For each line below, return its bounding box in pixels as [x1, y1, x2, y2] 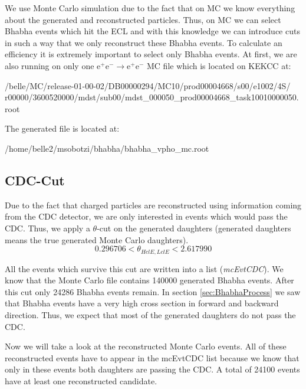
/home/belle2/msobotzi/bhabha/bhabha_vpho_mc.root [5, 142, 209, 154]
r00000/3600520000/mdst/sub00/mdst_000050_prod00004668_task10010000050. [5, 91, 299, 103]
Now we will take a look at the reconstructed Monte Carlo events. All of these [5, 340, 287, 352]
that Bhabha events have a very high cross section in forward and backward [5, 297, 279, 309]
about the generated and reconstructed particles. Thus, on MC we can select [5, 13, 281, 25]
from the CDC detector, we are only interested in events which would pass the [5, 210, 288, 223]
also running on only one [5, 59, 94, 71]
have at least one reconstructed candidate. [5, 374, 157, 387]
